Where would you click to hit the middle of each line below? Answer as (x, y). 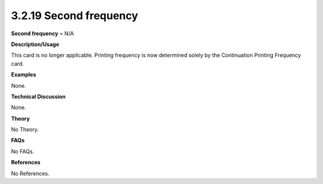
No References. (30, 173)
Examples (24, 75)
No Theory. (25, 130)
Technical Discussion (38, 96)
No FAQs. (23, 151)
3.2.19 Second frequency (75, 16)
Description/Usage (35, 44)
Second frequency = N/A (42, 33)
